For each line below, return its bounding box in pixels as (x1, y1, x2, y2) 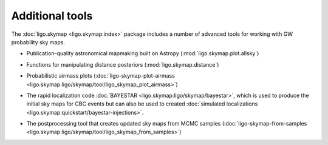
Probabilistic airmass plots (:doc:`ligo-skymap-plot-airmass (26, 72, 176, 79)
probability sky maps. (11, 38, 65, 46)
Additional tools (11, 9, 93, 22)
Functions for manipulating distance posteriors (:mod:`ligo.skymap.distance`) (26, 61, 219, 68)
